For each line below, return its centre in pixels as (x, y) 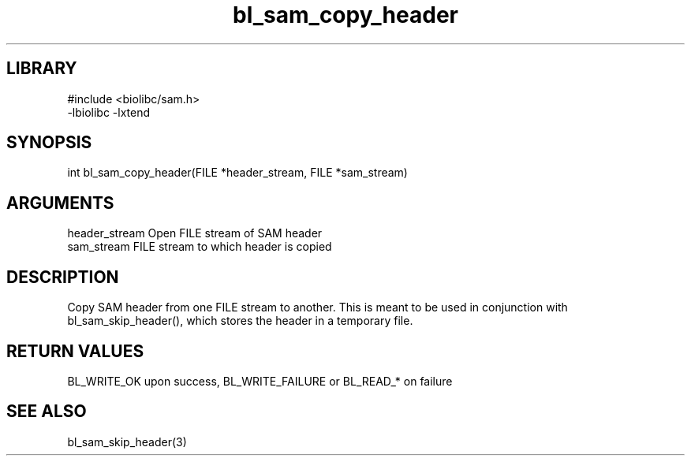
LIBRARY (42, 69)
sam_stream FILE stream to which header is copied (200, 247)
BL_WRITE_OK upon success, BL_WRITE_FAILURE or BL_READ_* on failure (260, 381)
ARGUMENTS (60, 203)
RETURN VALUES (75, 351)
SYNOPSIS (49, 143)
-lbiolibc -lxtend (109, 112)
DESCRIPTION (63, 277)
